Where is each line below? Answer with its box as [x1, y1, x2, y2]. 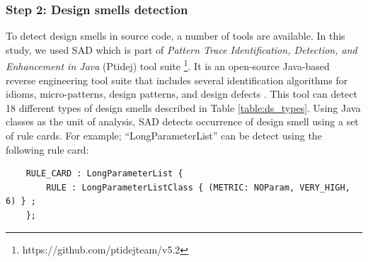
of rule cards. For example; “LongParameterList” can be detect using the [6, 128, 322, 143]
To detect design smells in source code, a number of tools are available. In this [6, 28, 345, 43]
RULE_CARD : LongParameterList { [25, 169, 183, 179]
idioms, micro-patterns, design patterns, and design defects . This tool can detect [6, 86, 357, 101]
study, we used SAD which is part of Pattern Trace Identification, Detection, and [6, 42, 357, 57]
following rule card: [6, 142, 89, 156]
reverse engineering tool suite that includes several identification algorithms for [6, 72, 348, 87]
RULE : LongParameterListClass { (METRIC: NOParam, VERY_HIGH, [46, 182, 350, 193]
